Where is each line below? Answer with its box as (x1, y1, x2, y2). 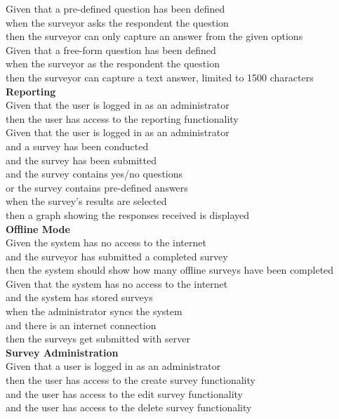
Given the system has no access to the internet (6, 235, 206, 250)
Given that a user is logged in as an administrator (6, 359, 221, 373)
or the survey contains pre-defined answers (6, 180, 188, 194)
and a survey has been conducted (6, 138, 149, 153)
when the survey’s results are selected (6, 194, 167, 208)
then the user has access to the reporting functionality (6, 111, 239, 126)
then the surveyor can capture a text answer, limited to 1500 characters (6, 69, 314, 84)
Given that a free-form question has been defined (6, 42, 216, 57)
